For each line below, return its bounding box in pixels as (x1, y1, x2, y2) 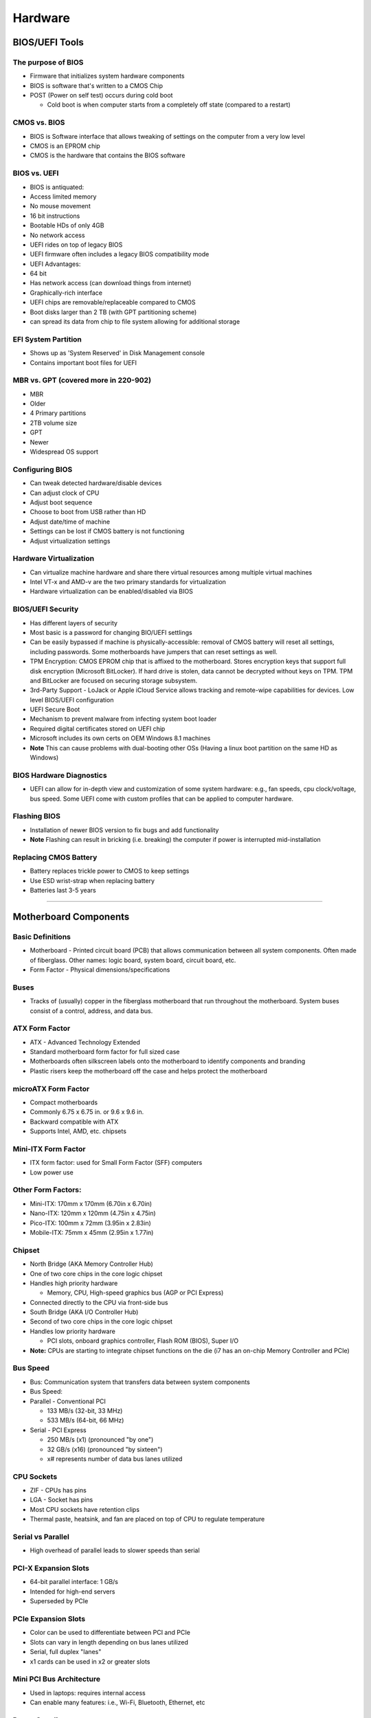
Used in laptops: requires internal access (30, 1688, 146, 1697)
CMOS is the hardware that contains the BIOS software (30, 151, 185, 159)
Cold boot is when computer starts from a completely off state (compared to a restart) (47, 100, 291, 109)
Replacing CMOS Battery (12, 852, 98, 862)
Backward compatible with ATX (30, 1117, 119, 1126)
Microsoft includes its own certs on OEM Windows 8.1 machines (30, 734, 211, 742)
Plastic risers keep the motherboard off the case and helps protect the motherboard (30, 1067, 268, 1075)
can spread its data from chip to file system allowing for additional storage (30, 317, 240, 326)
